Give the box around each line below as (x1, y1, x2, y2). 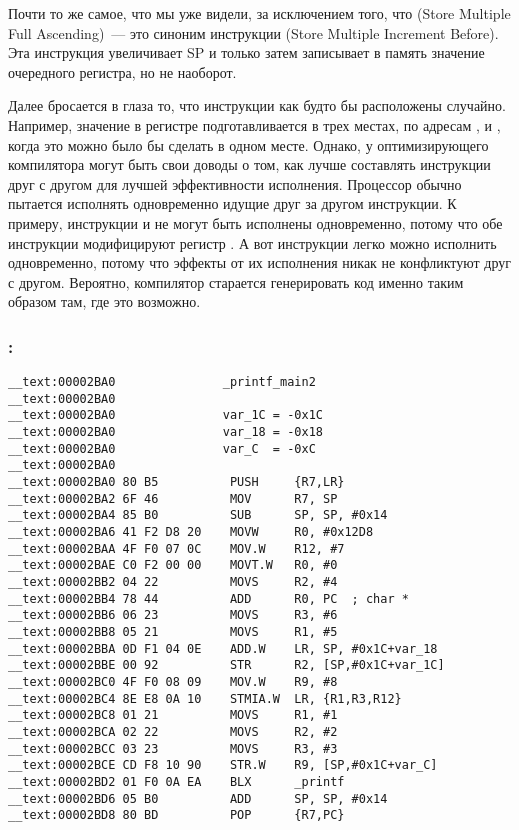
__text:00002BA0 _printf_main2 (8, 375, 316, 390)
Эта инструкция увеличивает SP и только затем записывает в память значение (8, 42, 485, 63)
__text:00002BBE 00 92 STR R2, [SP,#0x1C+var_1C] (8, 658, 445, 673)
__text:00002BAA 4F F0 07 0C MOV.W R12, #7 (8, 541, 345, 556)
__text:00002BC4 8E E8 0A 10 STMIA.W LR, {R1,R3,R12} (8, 691, 402, 706)
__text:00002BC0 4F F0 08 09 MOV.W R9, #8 (8, 674, 338, 689)
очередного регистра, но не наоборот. (8, 61, 237, 82)
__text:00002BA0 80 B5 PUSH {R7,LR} (8, 475, 345, 490)
